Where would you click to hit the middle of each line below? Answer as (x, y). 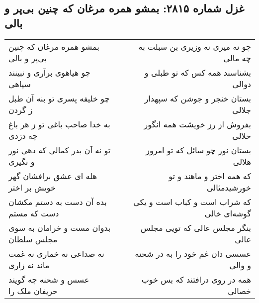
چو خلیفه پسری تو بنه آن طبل (59, 98)
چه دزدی (23, 135)
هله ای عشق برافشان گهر (53, 176)
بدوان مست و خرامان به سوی (60, 227)
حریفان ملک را (33, 291)
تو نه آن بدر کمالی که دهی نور (60, 150)
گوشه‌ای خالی (228, 213)
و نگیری (22, 161)
